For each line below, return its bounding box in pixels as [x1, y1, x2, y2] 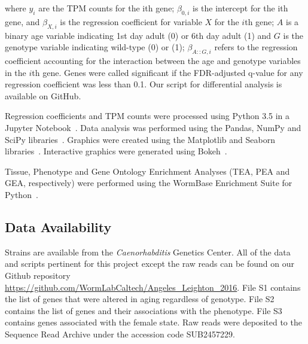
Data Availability [5, 217, 112, 236]
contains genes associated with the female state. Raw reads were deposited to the [5, 316, 302, 328]
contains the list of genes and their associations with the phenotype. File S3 [5, 304, 282, 316]
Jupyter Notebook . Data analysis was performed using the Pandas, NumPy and [5, 121, 301, 133]
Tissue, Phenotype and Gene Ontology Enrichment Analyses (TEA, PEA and [5, 165, 290, 177]
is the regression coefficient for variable [60, 15, 202, 28]
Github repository [5, 269, 71, 281]
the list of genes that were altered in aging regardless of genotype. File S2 [5, 293, 275, 305]
